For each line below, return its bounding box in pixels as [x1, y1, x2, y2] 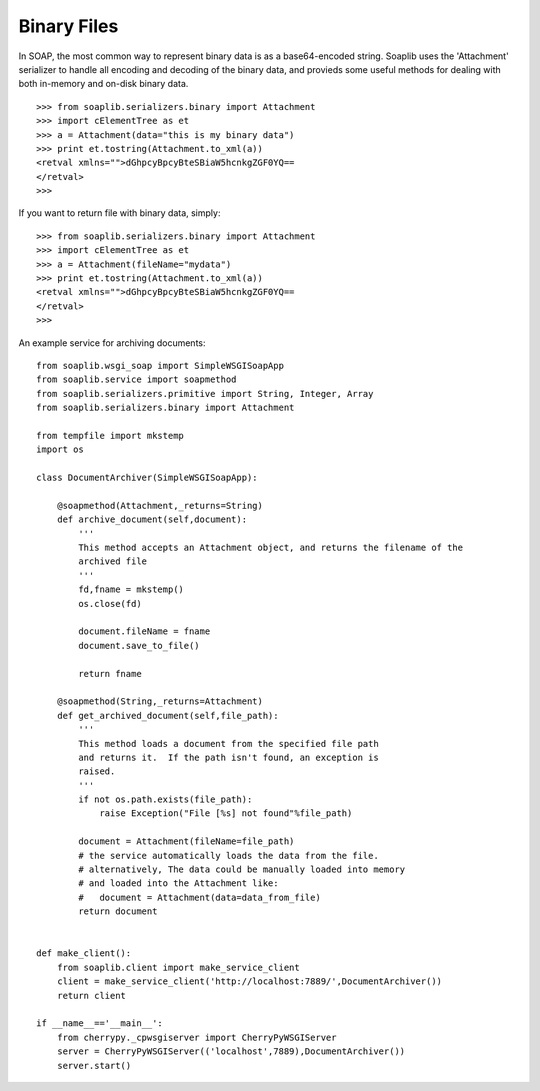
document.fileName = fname [78, 626, 211, 637]
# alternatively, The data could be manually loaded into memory [78, 864, 406, 875]
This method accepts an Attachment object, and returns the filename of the [78, 542, 464, 554]
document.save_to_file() [78, 640, 200, 651]
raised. [78, 766, 116, 777]
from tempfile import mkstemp [36, 430, 185, 441]
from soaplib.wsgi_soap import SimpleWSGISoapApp [36, 360, 285, 371]
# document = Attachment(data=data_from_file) [78, 891, 322, 903]
